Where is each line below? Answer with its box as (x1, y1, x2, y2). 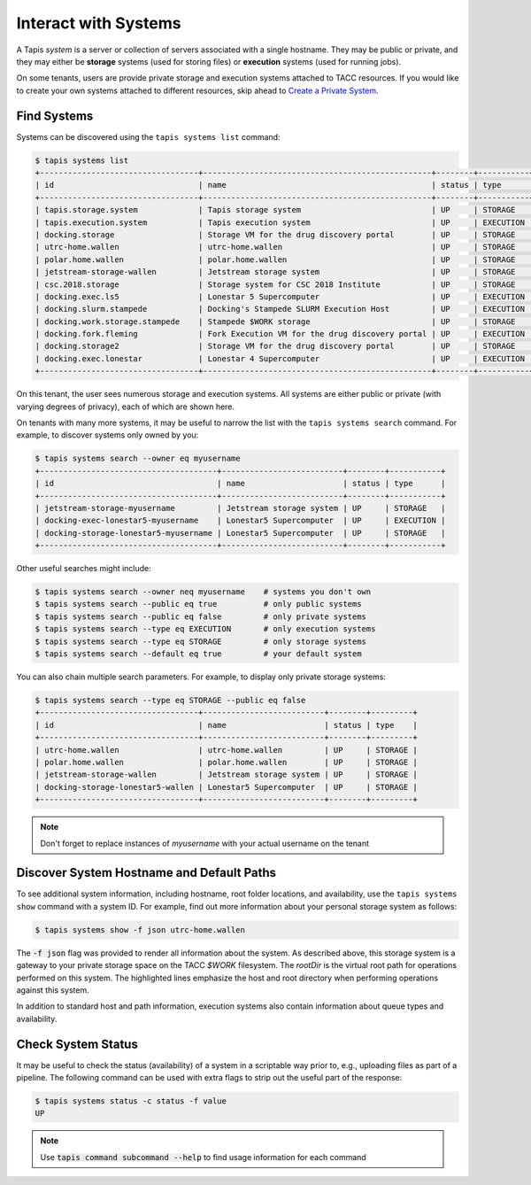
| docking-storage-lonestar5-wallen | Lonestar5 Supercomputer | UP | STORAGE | (35, 782, 418, 792)
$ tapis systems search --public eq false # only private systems (35, 611, 367, 622)
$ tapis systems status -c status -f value (35, 1096, 227, 1106)
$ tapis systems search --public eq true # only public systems (35, 599, 362, 609)
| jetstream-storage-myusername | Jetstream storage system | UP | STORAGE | (35, 503, 446, 513)
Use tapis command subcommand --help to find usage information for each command (40, 1151, 366, 1162)
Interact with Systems (16, 13, 181, 33)
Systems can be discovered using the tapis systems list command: (16, 131, 281, 142)
